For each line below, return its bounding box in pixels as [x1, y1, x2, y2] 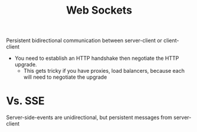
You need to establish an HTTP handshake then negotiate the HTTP [14, 54, 179, 62]
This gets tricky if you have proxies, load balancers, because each [23, 67, 185, 75]
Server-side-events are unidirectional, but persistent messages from [6, 114, 173, 121]
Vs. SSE [6, 94, 45, 108]
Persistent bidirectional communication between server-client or [6, 37, 162, 44]
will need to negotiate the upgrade [23, 73, 107, 81]
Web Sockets [65, 4, 133, 17]
